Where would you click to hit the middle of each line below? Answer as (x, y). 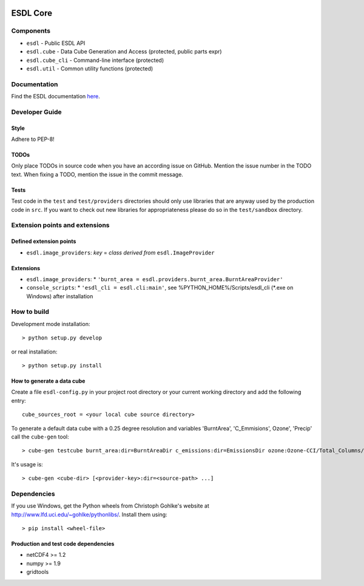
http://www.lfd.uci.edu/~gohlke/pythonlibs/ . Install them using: (89, 514)
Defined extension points (44, 241)
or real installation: (34, 352)
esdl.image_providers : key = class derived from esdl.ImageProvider (120, 253)
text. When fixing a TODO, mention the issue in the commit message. (97, 174)
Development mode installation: (51, 324)
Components (31, 31)
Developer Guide (36, 112)
